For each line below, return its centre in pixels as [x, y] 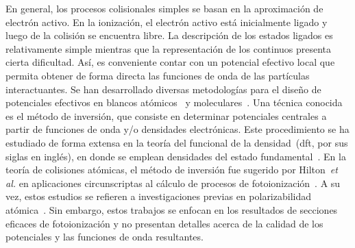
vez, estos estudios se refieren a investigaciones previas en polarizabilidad [159, 196]
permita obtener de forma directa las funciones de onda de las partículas [158, 75]
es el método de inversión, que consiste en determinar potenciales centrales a [166, 115]
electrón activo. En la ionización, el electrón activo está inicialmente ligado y [167, 22]
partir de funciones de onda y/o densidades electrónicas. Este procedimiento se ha [177, 129]
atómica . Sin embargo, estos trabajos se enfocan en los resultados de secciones [172, 209]
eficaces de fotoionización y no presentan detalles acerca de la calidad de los [164, 223]
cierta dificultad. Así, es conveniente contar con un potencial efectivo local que [170, 62]
